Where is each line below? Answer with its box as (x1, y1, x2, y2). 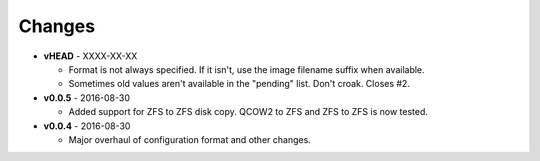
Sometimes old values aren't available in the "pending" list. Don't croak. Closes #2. (68, 78, 410, 90)
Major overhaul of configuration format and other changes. (68, 133, 312, 145)
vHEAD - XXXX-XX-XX (43, 50, 138, 62)
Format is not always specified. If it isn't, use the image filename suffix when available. (68, 63, 425, 75)
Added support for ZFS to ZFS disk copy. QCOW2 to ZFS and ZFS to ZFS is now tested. (68, 106, 429, 118)
